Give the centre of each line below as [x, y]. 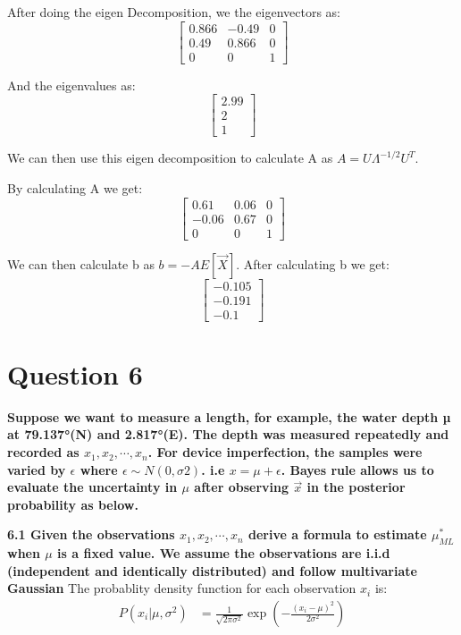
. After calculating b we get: [313, 263]
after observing [242, 487]
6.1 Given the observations [91, 534]
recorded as [43, 452]
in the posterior [356, 487]
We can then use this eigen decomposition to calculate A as [170, 158]
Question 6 [75, 373]
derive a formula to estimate [338, 534]
